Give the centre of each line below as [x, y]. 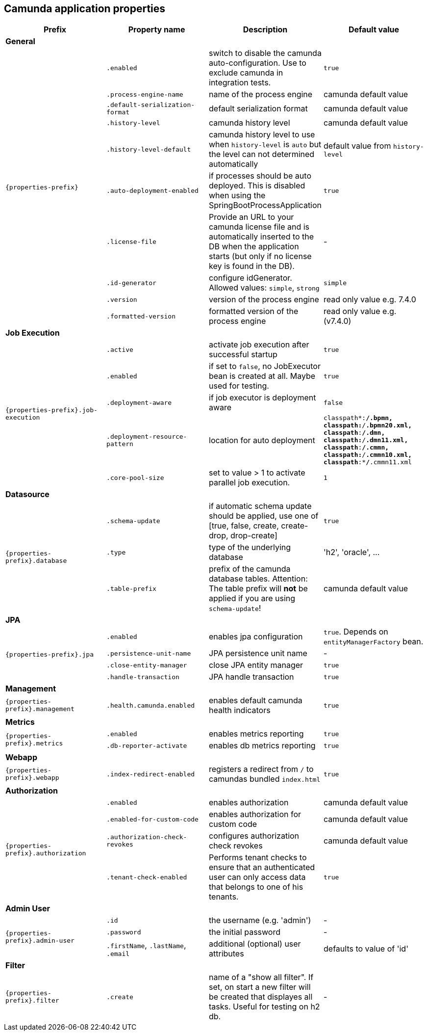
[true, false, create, [244, 526]
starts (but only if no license [260, 256]
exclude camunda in [246, 73]
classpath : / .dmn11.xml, [366, 440]
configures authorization [254, 836]
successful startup [243, 355]
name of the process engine [261, 94]
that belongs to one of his [256, 887]
